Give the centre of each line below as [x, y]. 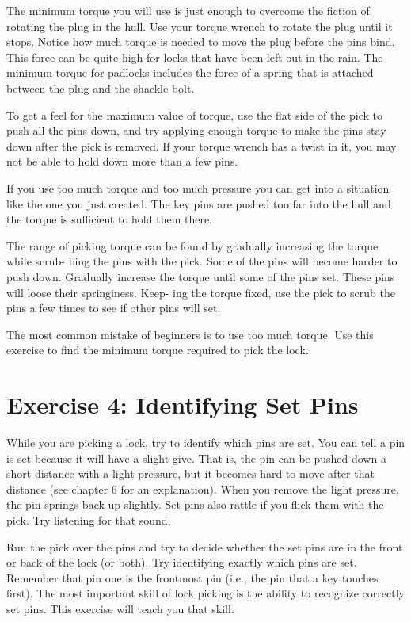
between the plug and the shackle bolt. [101, 88]
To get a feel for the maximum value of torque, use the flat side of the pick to [195, 114]
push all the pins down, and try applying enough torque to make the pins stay [196, 130]
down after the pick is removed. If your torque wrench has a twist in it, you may [202, 145]
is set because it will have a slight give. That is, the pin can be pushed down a [196, 458]
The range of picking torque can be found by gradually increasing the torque [192, 245]
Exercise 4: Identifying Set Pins [183, 404]
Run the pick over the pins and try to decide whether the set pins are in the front [205, 546]
